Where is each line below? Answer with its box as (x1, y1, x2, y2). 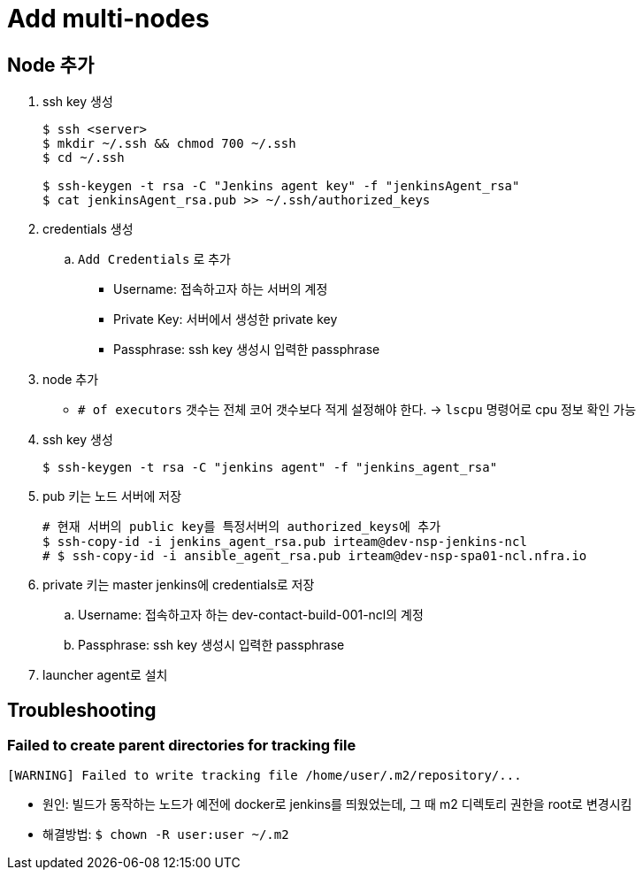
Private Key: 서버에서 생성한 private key (113, 312, 338, 327)
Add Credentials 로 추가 (78, 251, 231, 267)
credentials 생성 (42, 221, 134, 237)
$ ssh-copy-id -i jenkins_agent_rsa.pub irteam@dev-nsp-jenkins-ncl (42, 535, 527, 550)
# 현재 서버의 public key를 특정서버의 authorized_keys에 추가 (42, 519, 441, 535)
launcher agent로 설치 (42, 667, 168, 683)
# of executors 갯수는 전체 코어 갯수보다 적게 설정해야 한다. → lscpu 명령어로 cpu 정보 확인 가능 (78, 402, 637, 418)
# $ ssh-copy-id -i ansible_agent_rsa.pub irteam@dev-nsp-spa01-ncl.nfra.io (42, 549, 587, 564)
